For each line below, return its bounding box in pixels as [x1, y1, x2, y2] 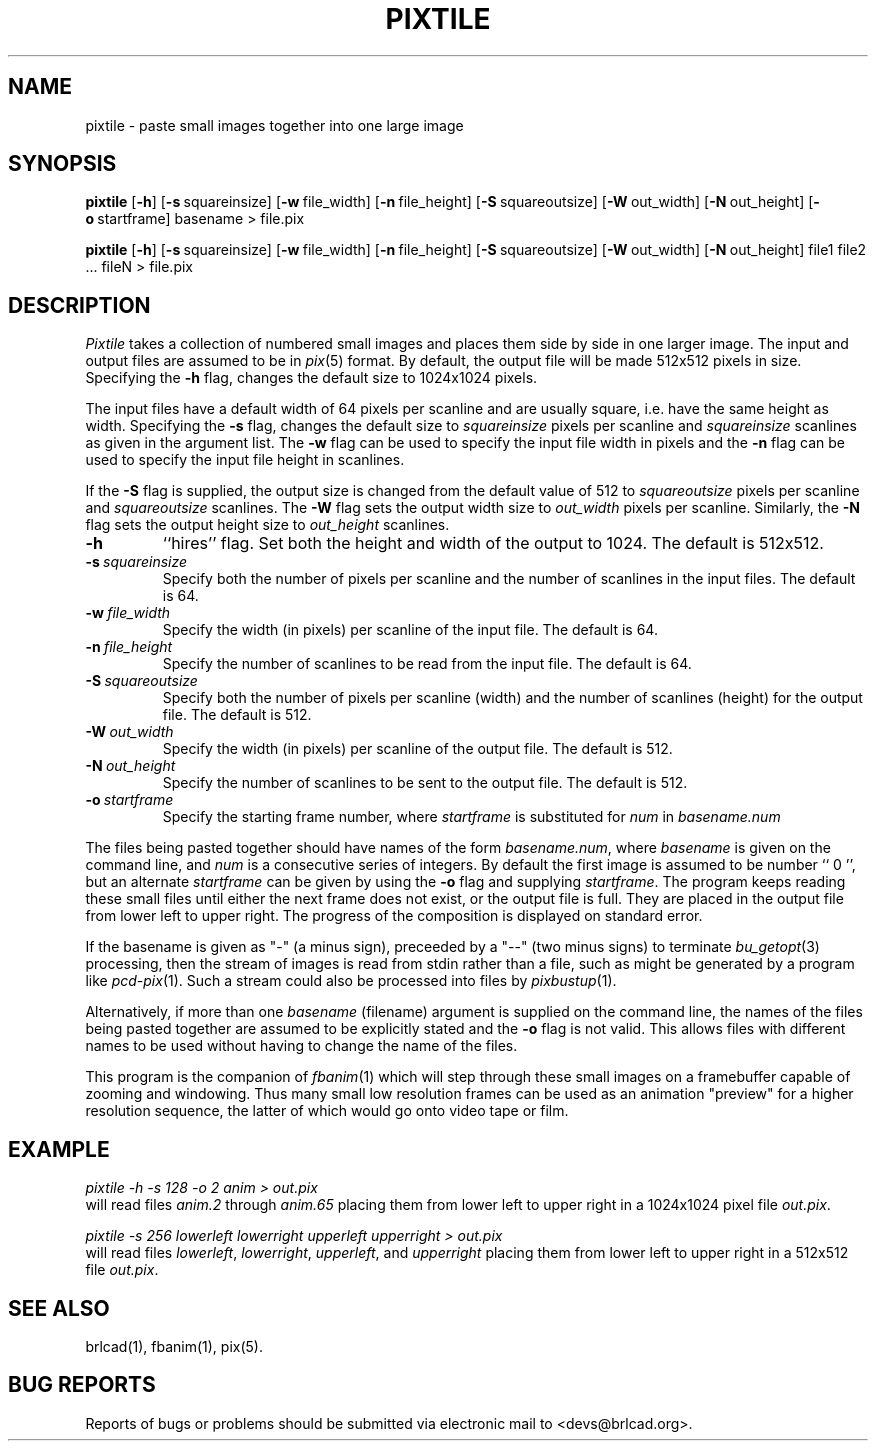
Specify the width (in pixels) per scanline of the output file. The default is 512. [162, 740, 673, 758]
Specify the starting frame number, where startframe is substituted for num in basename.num [162, 808, 781, 826]
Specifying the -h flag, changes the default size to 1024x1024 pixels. [85, 369, 538, 387]
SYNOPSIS [8, 151, 117, 177]
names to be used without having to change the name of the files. [85, 1037, 518, 1055]
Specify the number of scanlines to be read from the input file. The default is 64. [162, 655, 692, 673]
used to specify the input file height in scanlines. [85, 451, 405, 469]
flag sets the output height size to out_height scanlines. [85, 516, 450, 534]
